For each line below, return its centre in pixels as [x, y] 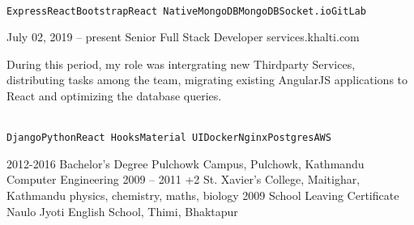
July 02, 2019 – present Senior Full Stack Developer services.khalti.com [183, 37]
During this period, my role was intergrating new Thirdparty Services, [181, 64]
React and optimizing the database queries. [114, 96]
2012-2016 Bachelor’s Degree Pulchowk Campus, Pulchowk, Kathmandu [186, 163]
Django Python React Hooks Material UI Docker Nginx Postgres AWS [169, 138]
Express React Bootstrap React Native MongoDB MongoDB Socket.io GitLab [186, 11]
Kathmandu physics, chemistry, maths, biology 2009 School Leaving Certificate [203, 195]
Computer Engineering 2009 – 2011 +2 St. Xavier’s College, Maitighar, [184, 179]
